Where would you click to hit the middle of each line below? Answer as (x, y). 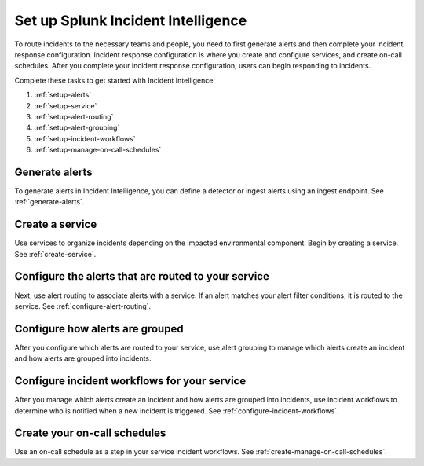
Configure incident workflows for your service (130, 381)
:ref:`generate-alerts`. (49, 202)
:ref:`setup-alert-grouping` (77, 128)
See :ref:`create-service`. (55, 254)
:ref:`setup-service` (66, 105)
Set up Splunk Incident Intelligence (131, 20)
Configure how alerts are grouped (99, 329)
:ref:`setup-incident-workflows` (85, 138)
